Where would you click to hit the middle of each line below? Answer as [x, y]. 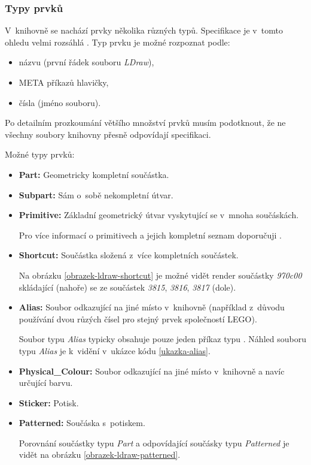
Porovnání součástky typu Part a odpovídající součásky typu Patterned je [154, 443]
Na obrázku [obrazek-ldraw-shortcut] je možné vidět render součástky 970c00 [160, 275]
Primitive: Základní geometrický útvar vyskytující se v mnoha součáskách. [159, 215]
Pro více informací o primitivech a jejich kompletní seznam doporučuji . [150, 235]
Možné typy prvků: [40, 154]
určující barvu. [46, 383]
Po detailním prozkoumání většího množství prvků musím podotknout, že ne [145, 123]
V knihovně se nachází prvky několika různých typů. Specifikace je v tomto [144, 30]
